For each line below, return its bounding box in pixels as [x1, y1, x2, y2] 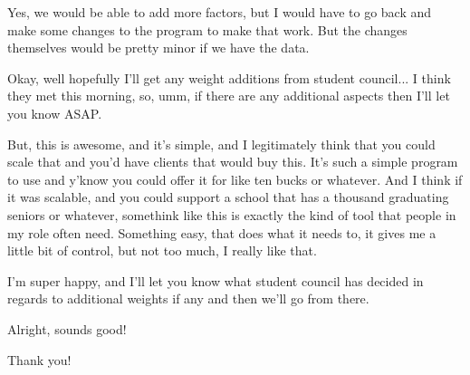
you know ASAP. [7, 103, 102, 122]
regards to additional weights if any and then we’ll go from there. [7, 289, 369, 308]
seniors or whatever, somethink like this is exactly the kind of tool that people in [7, 205, 456, 224]
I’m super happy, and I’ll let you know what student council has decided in [7, 271, 424, 290]
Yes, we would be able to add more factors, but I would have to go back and [7, 3, 432, 21]
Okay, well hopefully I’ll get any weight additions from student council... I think [7, 68, 451, 87]
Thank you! [7, 350, 72, 369]
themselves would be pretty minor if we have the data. [7, 38, 310, 57]
